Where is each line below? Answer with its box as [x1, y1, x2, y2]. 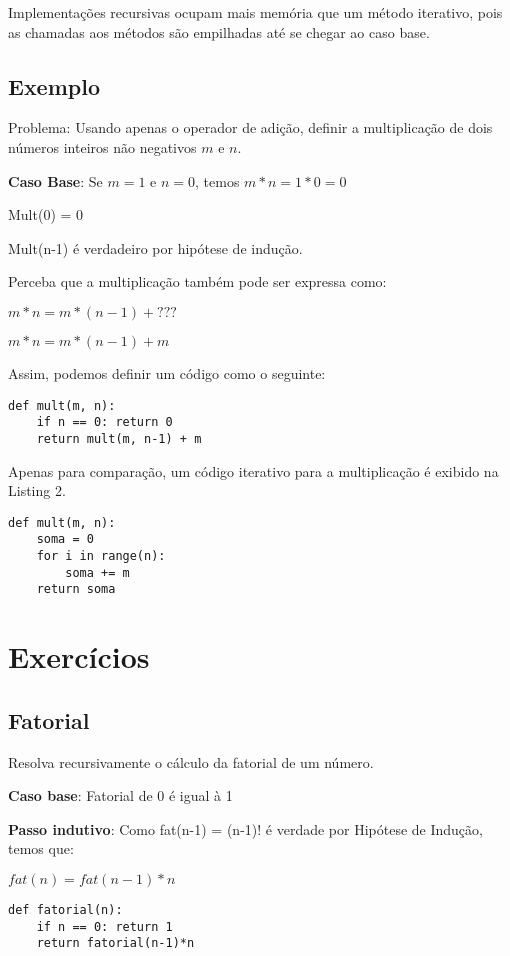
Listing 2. [8, 480, 66, 501]
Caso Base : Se [8, 170, 103, 191]
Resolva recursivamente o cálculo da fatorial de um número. [8, 751, 374, 772]
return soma [36, 582, 116, 597]
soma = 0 [36, 532, 94, 547]
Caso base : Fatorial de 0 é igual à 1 [8, 785, 233, 806]
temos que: [8, 838, 74, 859]
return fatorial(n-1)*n [36, 936, 195, 951]
